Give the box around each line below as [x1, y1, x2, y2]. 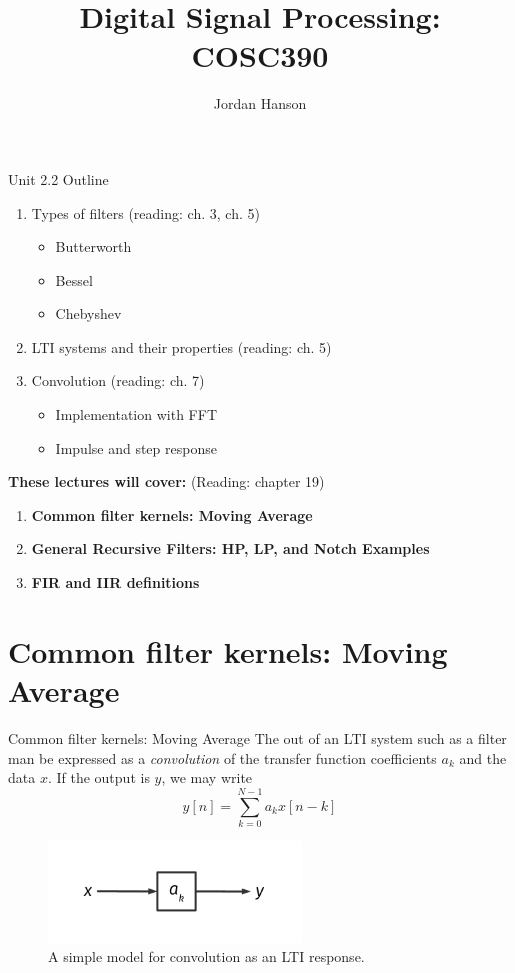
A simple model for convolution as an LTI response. [48, 946, 365, 967]
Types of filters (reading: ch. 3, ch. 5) [31, 202, 260, 223]
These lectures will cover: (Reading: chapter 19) [8, 471, 325, 492]
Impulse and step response [55, 437, 217, 458]
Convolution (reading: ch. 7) [31, 370, 205, 391]
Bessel [55, 269, 93, 290]
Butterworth [55, 236, 132, 257]
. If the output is [47, 767, 150, 788]
